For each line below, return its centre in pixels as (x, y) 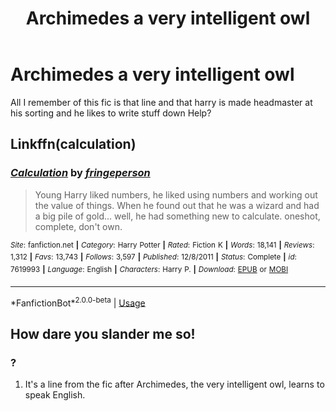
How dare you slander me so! (103, 333)
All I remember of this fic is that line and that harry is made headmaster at (161, 102)
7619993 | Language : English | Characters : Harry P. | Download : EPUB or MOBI (149, 269)
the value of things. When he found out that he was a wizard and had (177, 205)
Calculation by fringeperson (80, 173)
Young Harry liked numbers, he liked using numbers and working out (176, 194)
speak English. (55, 394)
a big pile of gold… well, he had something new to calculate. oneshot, (177, 216)
